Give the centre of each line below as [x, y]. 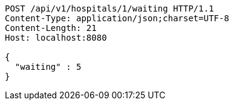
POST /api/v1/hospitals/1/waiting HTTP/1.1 [109, 8]
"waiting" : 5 [48, 67]
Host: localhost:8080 [56, 38]
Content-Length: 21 [51, 28]
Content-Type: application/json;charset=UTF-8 [117, 18]
